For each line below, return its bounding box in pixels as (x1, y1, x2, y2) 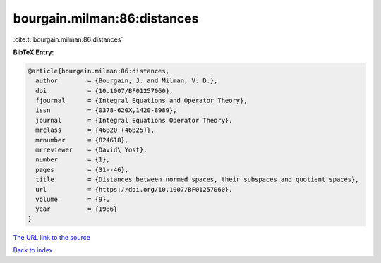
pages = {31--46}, (35, 166, 129, 173)
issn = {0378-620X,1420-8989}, (35, 106, 177, 114)
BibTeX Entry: (13, 48, 54, 56)
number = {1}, (35, 156, 111, 164)
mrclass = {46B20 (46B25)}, (35, 126, 155, 134)
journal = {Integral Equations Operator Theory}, (35, 116, 233, 124)
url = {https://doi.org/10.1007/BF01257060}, (35, 185, 233, 193)
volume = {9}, (35, 195, 111, 203)
